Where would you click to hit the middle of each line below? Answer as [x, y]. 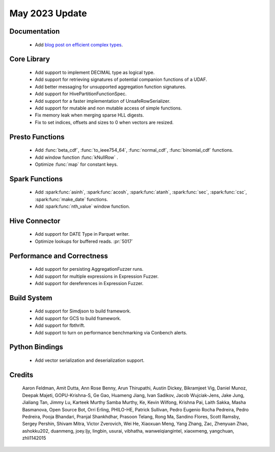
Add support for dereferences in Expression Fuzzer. [89, 284]
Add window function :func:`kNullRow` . [76, 157]
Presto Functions [37, 137]
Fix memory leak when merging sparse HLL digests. [89, 115]
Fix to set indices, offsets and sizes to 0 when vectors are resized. [104, 122]
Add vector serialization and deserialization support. [90, 360]
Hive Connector [35, 221]
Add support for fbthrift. [60, 325]
